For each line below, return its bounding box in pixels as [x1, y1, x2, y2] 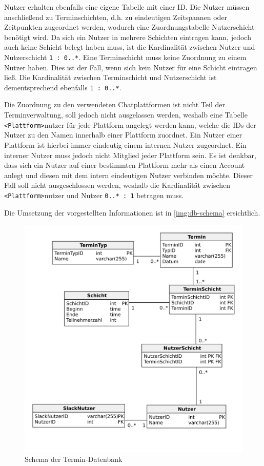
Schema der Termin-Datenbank [25, 453, 123, 464]
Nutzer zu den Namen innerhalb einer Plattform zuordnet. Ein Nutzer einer [4, 129, 242, 140]
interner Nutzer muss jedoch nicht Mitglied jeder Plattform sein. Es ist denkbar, [4, 149, 256, 160]
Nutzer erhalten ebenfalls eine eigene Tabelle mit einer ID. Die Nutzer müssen [4, 2, 250, 12]
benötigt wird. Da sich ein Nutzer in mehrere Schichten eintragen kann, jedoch [4, 31, 251, 42]
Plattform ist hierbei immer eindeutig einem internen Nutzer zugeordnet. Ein [4, 139, 247, 150]
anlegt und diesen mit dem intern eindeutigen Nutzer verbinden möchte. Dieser [4, 169, 253, 180]
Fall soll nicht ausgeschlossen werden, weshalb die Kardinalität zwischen [4, 180, 231, 190]
